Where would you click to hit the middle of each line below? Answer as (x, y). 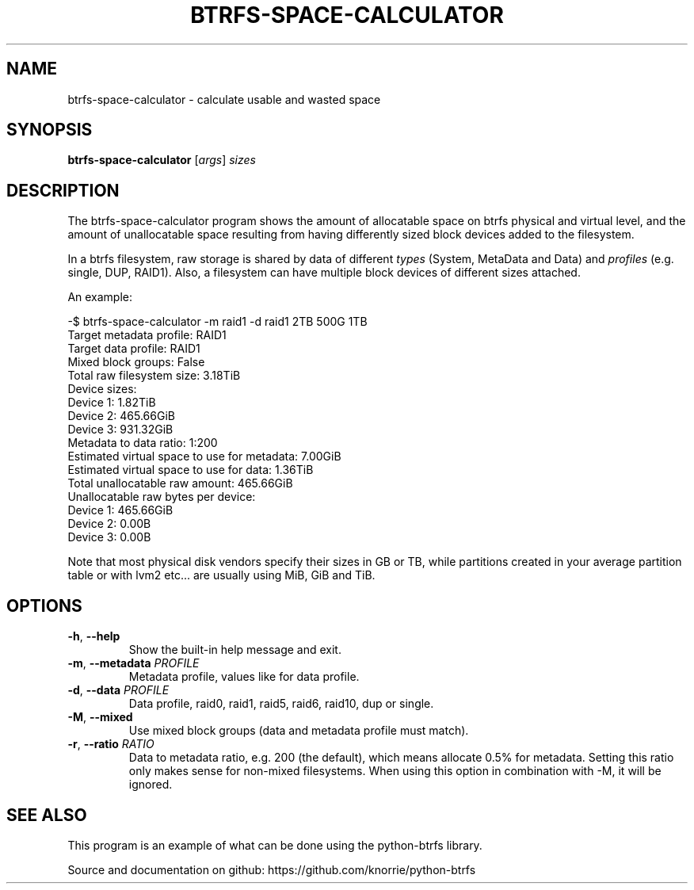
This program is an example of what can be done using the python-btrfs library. (275, 845)
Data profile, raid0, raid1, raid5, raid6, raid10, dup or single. (281, 704)
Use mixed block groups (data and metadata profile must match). (299, 731)
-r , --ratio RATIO (111, 744)
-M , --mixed (100, 717)
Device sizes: (102, 389)
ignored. (151, 785)
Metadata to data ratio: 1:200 (143, 443)
